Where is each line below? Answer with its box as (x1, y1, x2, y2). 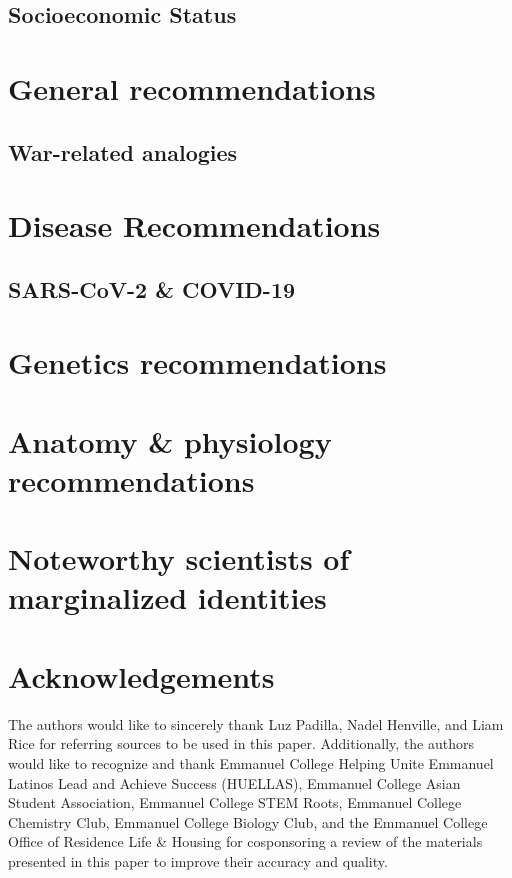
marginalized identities (8, 577, 327, 618)
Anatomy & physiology (8, 420, 332, 461)
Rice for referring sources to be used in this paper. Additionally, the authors (8, 733, 475, 754)
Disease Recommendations (8, 205, 381, 246)
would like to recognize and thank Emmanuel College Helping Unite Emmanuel (8, 752, 494, 773)
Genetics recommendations (8, 342, 387, 383)
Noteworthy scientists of (8, 538, 350, 579)
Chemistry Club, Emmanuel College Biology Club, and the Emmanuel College (8, 811, 488, 832)
